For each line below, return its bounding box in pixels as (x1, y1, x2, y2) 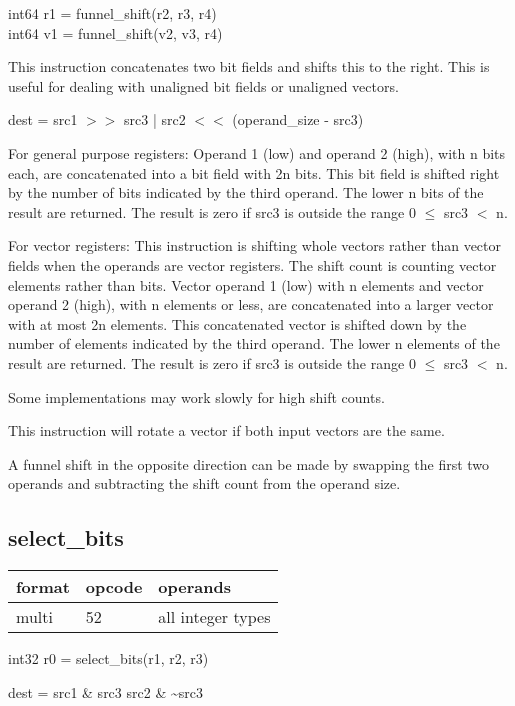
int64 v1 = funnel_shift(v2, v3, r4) (8, 22, 223, 43)
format (16, 575, 70, 599)
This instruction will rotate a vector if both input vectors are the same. (8, 420, 445, 441)
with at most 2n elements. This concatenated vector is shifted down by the (8, 313, 467, 334)
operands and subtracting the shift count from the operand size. (8, 473, 401, 494)
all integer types (158, 605, 271, 629)
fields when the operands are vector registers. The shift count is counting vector (8, 254, 497, 275)
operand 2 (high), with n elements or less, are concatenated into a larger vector (8, 294, 494, 315)
